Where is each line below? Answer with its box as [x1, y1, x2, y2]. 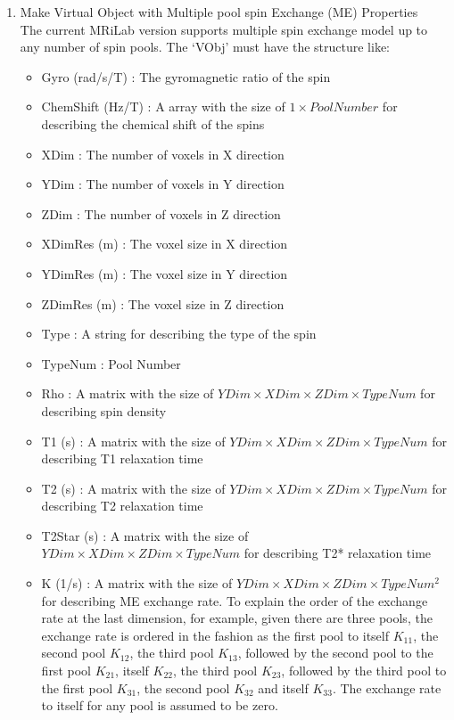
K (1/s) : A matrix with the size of [41, 574, 233, 593]
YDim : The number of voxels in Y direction [41, 175, 285, 193]
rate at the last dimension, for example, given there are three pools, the [41, 609, 433, 627]
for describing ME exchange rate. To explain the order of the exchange [41, 591, 428, 610]
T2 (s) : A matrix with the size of [41, 479, 226, 497]
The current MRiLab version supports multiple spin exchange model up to [20, 20, 428, 38]
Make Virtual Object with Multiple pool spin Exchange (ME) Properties [20, 3, 418, 20]
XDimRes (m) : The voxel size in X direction [41, 234, 288, 253]
